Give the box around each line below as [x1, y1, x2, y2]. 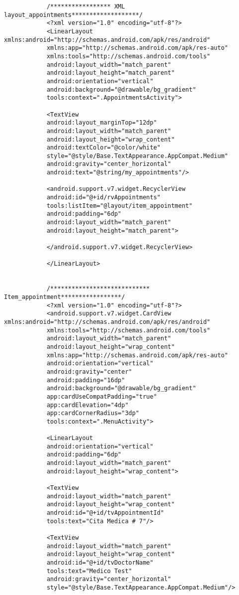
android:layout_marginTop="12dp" [46, 119, 157, 127]
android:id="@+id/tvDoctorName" [46, 559, 154, 566]
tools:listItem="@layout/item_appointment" [46, 202, 193, 209]
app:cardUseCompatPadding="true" [46, 393, 157, 400]
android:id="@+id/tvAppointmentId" [46, 509, 164, 517]
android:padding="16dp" [46, 376, 125, 384]
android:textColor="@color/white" [46, 144, 160, 151]
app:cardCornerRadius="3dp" [46, 410, 140, 417]
